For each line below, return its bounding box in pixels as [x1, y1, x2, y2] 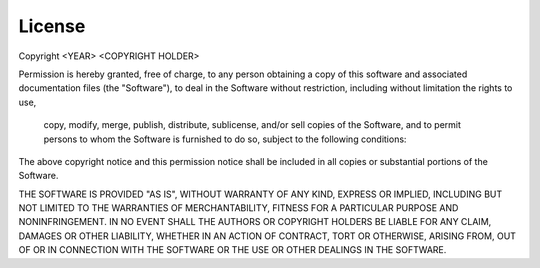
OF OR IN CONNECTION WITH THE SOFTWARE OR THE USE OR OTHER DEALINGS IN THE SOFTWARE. [18, 244, 447, 256]
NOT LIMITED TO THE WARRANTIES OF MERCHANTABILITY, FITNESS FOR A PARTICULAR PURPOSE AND [18, 202, 459, 214]
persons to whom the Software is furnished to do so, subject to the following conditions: [43, 133, 407, 145]
